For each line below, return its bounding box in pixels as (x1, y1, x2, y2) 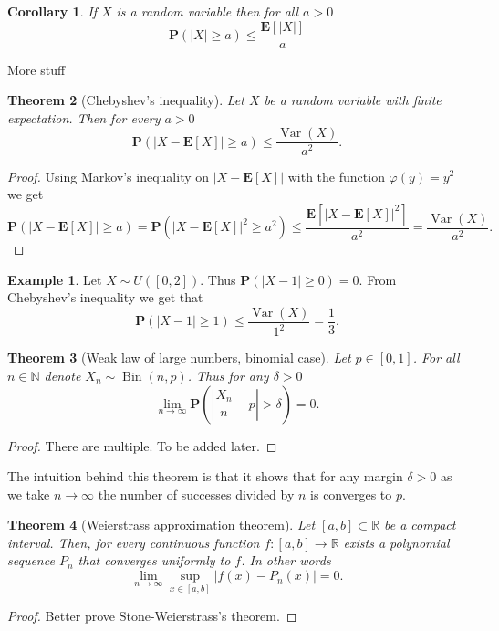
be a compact (384, 515, 456, 534)
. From (359, 269, 397, 289)
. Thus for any (187, 365, 269, 384)
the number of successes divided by (98, 484, 295, 503)
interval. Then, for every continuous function (7, 532, 260, 552)
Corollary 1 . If (7, 2, 97, 20)
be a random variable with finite (264, 90, 442, 110)
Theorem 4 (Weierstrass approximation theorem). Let (7, 515, 316, 534)
